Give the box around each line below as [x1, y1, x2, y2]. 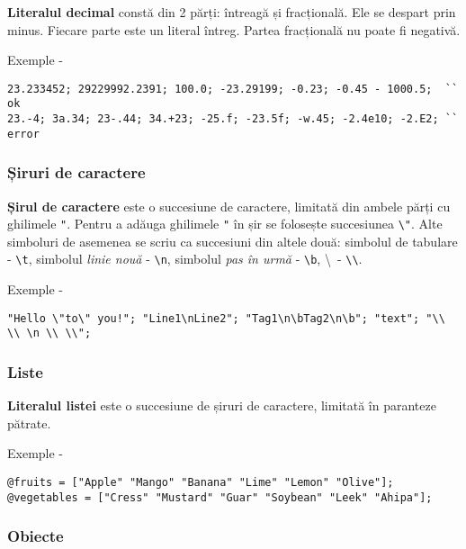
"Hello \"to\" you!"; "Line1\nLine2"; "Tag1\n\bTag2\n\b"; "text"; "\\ [7, 311, 445, 325]
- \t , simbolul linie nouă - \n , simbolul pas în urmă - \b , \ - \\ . [7, 249, 363, 268]
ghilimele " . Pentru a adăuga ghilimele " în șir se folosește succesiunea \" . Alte [7, 214, 443, 233]
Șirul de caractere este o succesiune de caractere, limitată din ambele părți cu [7, 196, 451, 215]
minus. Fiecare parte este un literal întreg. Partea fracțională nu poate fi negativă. [7, 20, 461, 39]
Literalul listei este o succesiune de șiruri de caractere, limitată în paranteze [7, 396, 436, 415]
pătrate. [7, 413, 51, 432]
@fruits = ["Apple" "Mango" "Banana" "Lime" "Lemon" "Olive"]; [7, 476, 394, 490]
